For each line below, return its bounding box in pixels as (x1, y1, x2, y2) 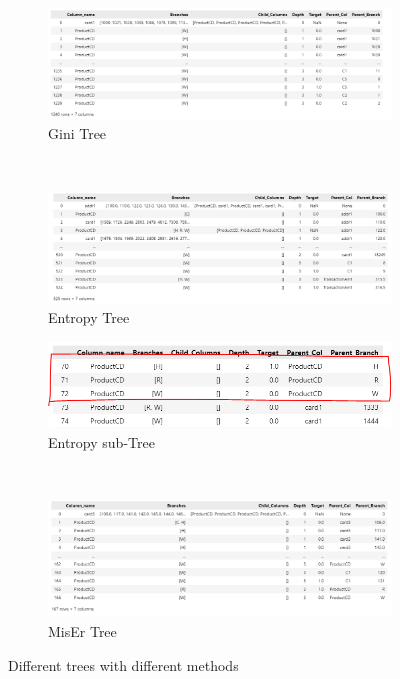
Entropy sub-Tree (48, 431, 155, 452)
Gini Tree (48, 122, 107, 143)
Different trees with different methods (8, 654, 239, 675)
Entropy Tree (48, 307, 130, 328)
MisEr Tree (48, 620, 117, 641)
